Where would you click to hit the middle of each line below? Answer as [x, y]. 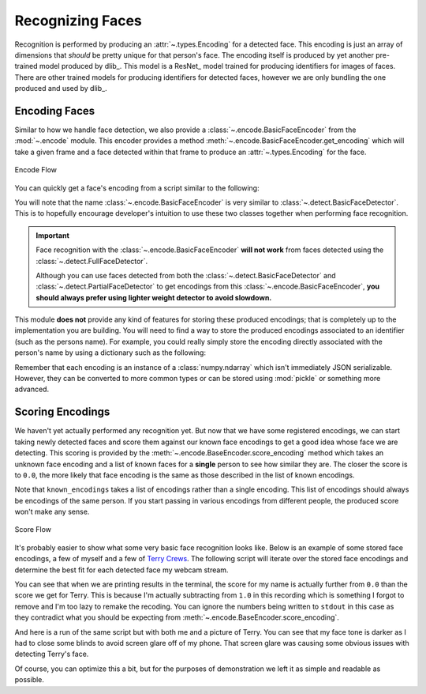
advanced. [32, 389]
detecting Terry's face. [52, 654]
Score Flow [33, 530]
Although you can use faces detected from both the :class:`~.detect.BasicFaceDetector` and [186, 275]
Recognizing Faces [78, 21]
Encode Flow [36, 170]
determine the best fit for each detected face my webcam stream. [121, 570]
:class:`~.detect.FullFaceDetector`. [92, 261]
